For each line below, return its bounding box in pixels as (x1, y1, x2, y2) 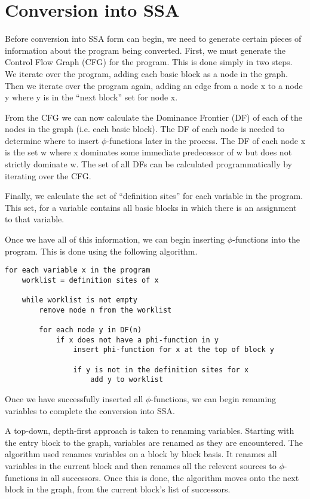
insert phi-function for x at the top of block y (73, 345, 275, 354)
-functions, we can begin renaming (151, 393, 277, 405)
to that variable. (5, 213, 65, 225)
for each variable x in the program (5, 266, 151, 275)
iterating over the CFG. (5, 169, 91, 182)
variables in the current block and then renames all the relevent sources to (5, 460, 277, 472)
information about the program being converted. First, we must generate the (5, 44, 286, 56)
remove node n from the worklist (39, 305, 172, 314)
